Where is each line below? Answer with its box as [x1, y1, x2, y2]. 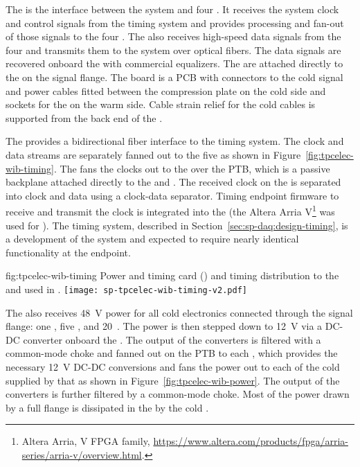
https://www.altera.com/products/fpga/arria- [153, 434, 348, 448]
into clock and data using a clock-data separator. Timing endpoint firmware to [6, 188, 339, 202]
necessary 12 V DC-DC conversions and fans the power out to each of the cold [6, 359, 340, 373]
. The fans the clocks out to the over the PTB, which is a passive [54, 161, 330, 175]
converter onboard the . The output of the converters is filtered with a [23, 332, 321, 346]
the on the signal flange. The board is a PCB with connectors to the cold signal [6, 69, 343, 84]
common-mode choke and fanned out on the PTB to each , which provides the [6, 346, 338, 360]
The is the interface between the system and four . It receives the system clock [6, 2, 339, 16]
